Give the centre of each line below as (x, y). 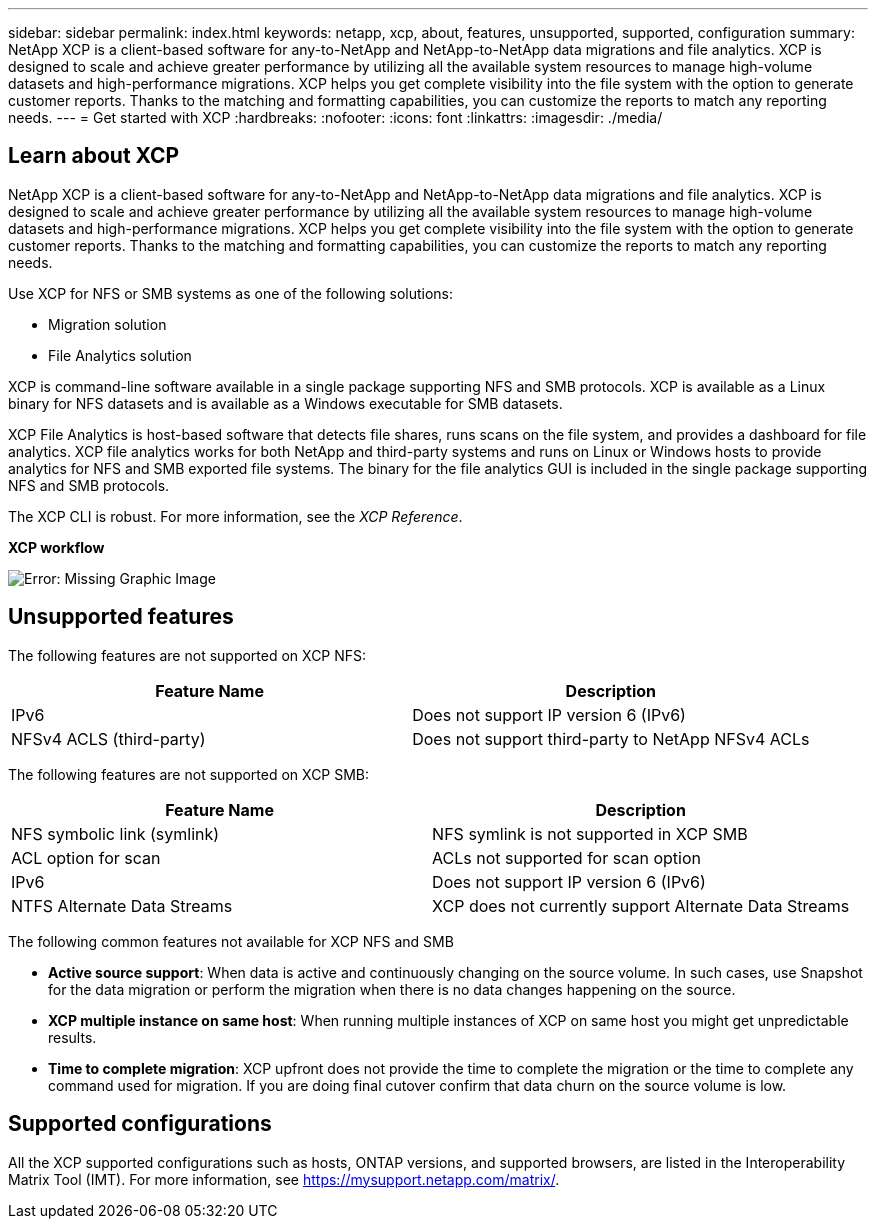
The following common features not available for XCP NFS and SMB (231, 941)
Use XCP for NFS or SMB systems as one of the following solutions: (231, 293)
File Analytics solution (120, 355)
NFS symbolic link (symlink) (115, 833)
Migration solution (107, 324)
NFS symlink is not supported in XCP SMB (590, 833)
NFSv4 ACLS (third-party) (108, 738)
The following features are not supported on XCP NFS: (187, 655)
